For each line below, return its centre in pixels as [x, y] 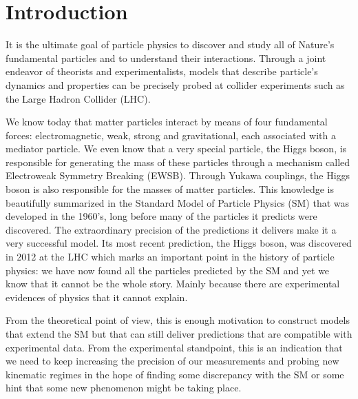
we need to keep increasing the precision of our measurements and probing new [172, 361]
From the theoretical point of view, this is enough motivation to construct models [178, 320]
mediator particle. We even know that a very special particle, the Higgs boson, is [176, 149]
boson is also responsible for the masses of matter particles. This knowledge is [170, 189]
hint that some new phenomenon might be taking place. [124, 388]
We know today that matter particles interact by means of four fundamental [167, 122]
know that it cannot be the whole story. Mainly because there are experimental [173, 284]
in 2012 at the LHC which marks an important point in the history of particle [170, 257]
